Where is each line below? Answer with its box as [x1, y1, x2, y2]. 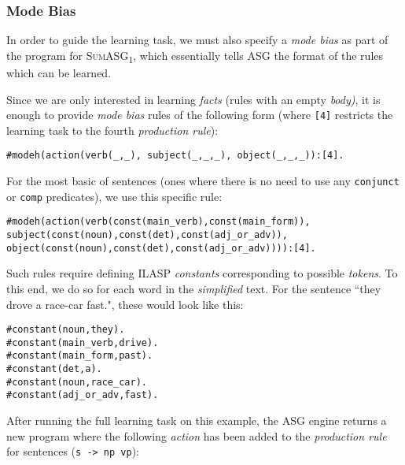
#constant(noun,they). [6, 324, 125, 336]
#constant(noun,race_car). [6, 376, 147, 388]
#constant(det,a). [6, 363, 102, 375]
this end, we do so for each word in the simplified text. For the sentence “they [6, 280, 381, 296]
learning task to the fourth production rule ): [6, 121, 219, 138]
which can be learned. [6, 64, 112, 80]
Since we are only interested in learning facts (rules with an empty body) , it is [6, 91, 381, 107]
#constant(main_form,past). [6, 350, 153, 362]
